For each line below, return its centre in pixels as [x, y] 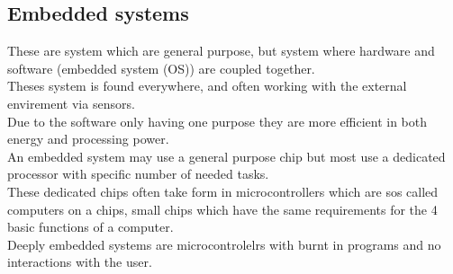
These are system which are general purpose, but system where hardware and [221, 51]
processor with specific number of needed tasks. [138, 174]
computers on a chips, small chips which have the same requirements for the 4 [222, 209]
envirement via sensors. [71, 103]
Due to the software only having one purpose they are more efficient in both [217, 121]
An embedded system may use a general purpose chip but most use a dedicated [226, 156]
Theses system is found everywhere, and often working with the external [207, 86]
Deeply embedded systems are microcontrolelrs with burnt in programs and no [224, 244]
